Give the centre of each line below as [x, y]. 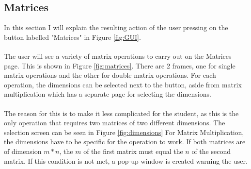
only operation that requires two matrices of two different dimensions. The [115, 123]
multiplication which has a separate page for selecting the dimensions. [108, 94]
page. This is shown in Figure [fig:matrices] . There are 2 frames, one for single [120, 65]
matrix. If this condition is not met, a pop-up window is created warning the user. [126, 161]
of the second [211, 151]
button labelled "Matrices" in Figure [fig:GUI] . [72, 37]
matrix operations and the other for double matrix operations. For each [110, 75]
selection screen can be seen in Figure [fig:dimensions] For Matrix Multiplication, [124, 132]
